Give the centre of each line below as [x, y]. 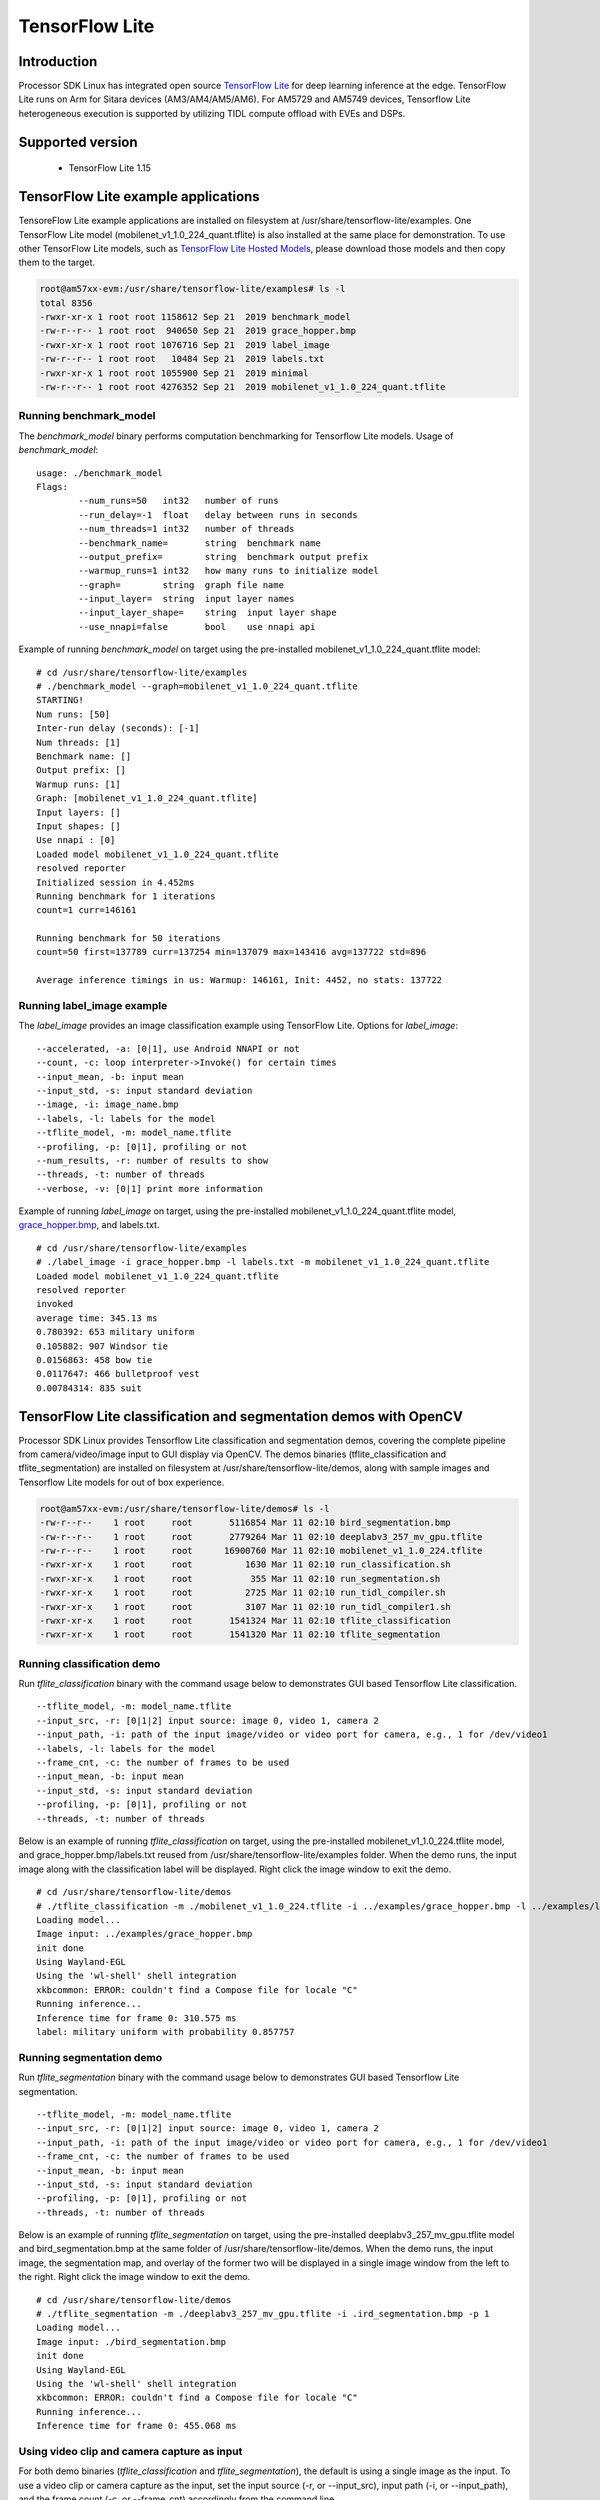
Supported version [78, 141]
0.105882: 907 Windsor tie [102, 1346]
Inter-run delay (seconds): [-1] [118, 728]
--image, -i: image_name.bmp [107, 1104]
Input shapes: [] [78, 826]
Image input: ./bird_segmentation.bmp [131, 2341]
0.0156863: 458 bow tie [94, 1359]
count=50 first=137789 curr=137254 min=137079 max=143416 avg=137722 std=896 [231, 952]
